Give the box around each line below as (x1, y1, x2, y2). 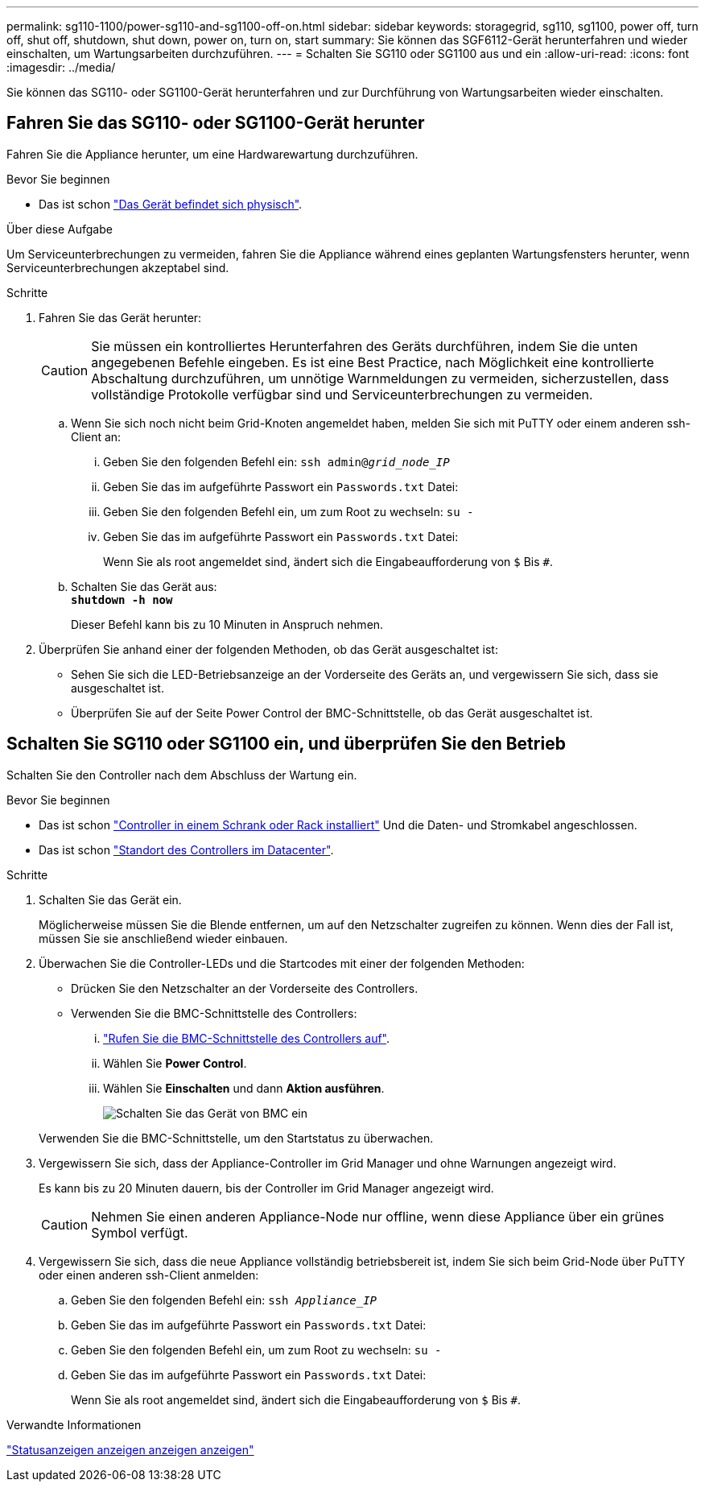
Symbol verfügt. (91, 1224, 188, 1241)
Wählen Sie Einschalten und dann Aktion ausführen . (103, 1081, 385, 1095)
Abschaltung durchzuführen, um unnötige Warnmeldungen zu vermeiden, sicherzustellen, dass (91, 370, 670, 386)
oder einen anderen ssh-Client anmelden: (39, 1267, 259, 1282)
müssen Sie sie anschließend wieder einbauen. (39, 931, 288, 945)
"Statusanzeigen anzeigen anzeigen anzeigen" (6, 1442, 254, 1457)
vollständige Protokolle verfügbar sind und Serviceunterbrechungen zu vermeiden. (91, 386, 593, 403)
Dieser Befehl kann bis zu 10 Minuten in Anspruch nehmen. (71, 617, 384, 631)
